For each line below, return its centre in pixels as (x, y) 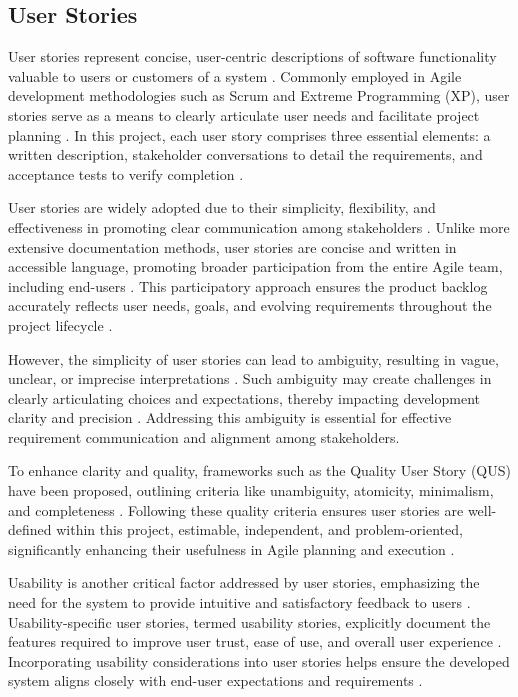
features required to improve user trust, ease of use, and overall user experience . (255, 641)
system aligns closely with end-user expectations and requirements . (215, 680)
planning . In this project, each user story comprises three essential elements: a (249, 134)
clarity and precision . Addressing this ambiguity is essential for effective (230, 417)
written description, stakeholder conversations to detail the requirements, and (245, 154)
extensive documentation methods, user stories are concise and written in (232, 246)
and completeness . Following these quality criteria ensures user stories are (236, 509)
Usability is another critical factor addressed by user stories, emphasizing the (244, 582)
